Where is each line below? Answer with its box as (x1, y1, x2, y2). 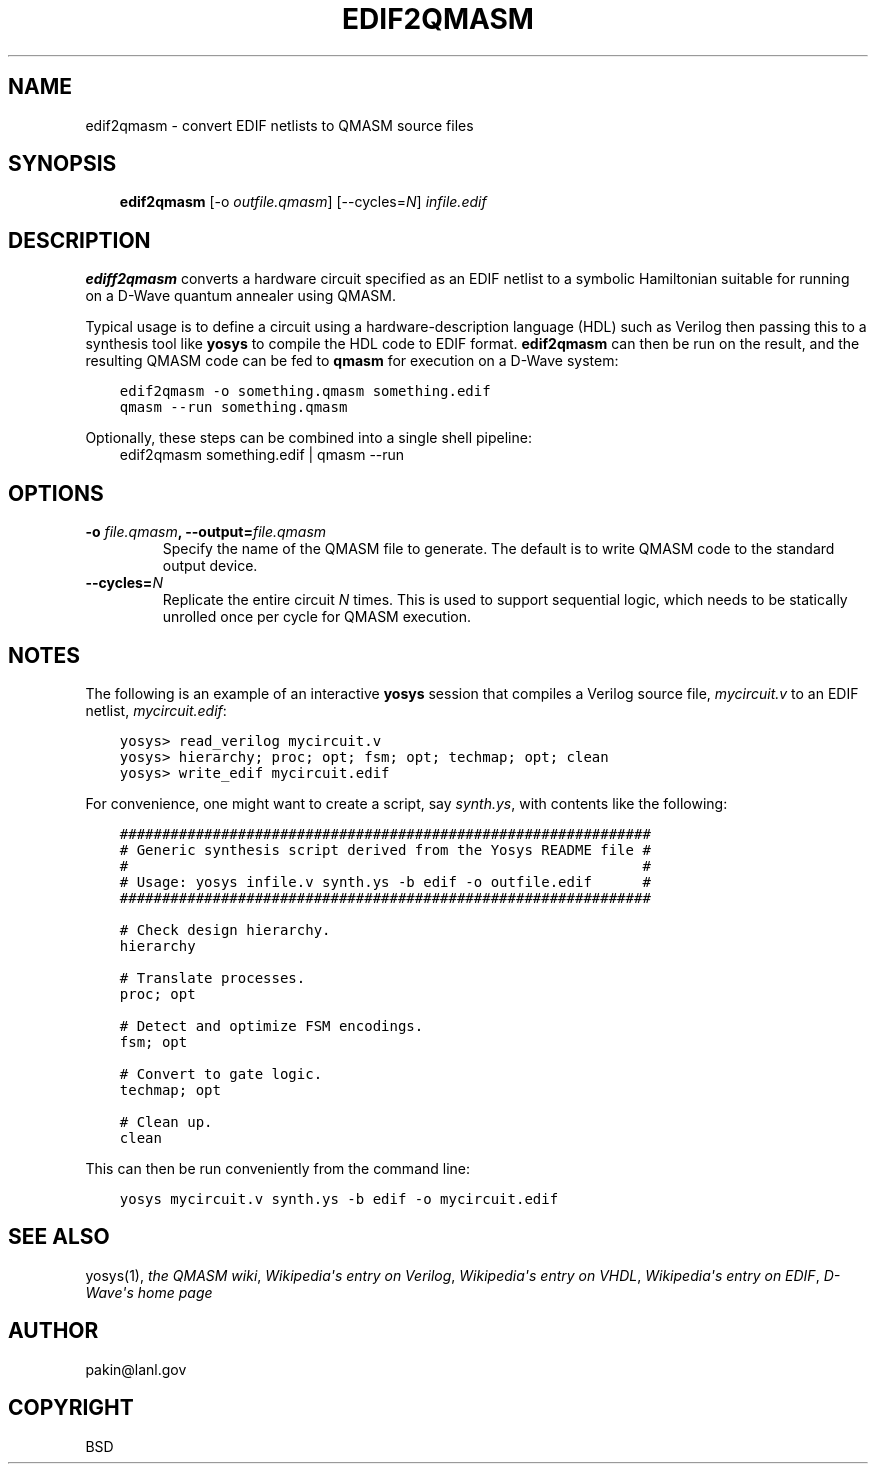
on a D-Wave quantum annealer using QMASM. (85, 287, 396, 305)
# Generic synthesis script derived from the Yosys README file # (119, 841, 651, 858)
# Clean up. (119, 1113, 213, 1130)
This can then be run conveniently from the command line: (85, 1159, 471, 1177)
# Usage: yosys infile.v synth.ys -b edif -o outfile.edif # (119, 873, 651, 890)
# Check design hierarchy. (119, 921, 331, 938)
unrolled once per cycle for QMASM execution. (162, 608, 471, 626)
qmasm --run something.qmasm (119, 399, 348, 416)
